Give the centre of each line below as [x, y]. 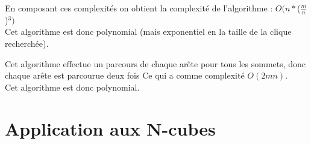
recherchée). [27, 43]
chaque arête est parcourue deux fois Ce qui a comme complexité [125, 75]
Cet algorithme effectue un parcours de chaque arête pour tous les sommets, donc [155, 63]
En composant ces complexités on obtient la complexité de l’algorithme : [139, 8]
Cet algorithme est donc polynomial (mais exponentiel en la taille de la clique [148, 31]
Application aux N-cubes [110, 128]
